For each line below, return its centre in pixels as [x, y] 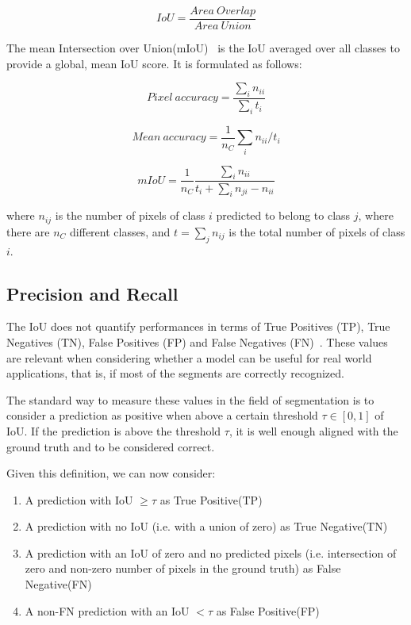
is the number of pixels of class [130, 215]
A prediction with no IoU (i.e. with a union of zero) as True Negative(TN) [206, 526]
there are [28, 231]
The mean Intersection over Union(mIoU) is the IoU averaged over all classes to [203, 48]
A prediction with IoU [79, 499]
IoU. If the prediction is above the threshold [114, 430]
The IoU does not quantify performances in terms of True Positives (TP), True [198, 326]
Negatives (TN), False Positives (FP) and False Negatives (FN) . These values [197, 341]
